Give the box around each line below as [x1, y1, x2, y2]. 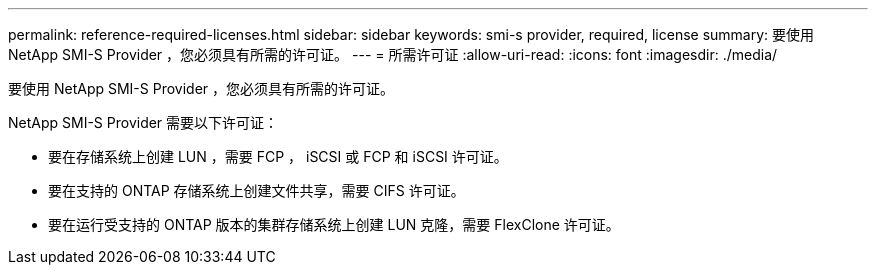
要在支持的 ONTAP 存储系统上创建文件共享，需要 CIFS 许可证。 [48, 182, 465, 199]
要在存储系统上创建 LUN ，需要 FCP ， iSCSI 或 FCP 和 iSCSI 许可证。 [48, 148, 508, 165]
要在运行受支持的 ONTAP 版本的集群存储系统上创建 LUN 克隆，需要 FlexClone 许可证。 [48, 216, 620, 233]
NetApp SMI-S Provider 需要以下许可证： [8, 114, 279, 131]
